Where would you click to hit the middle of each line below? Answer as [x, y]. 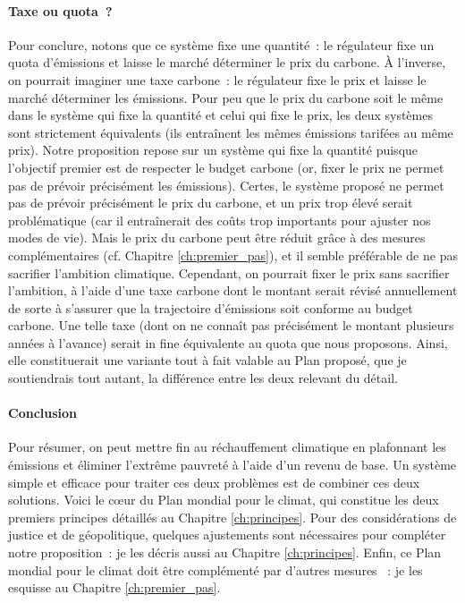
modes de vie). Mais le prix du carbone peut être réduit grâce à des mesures [217, 238]
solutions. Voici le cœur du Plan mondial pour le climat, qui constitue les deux [224, 500]
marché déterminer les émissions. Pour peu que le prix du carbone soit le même [226, 97]
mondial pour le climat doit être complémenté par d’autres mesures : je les [216, 569]
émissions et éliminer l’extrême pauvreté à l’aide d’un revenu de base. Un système [232, 465]
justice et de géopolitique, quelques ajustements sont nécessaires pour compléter [227, 535]
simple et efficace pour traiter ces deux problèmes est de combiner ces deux [214, 482]
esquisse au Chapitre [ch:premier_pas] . [114, 587]
